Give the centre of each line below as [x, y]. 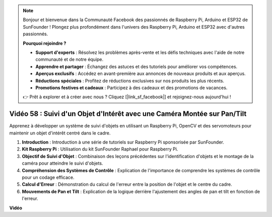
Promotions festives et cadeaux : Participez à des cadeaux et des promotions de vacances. [131, 88]
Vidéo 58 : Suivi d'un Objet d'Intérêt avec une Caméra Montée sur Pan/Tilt [128, 114]
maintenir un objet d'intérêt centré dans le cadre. [60, 133]
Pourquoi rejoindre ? [45, 43]
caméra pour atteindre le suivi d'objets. [62, 163]
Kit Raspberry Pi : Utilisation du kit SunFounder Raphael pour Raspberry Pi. [100, 149]
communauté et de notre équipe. [70, 59]
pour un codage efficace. [48, 177]
